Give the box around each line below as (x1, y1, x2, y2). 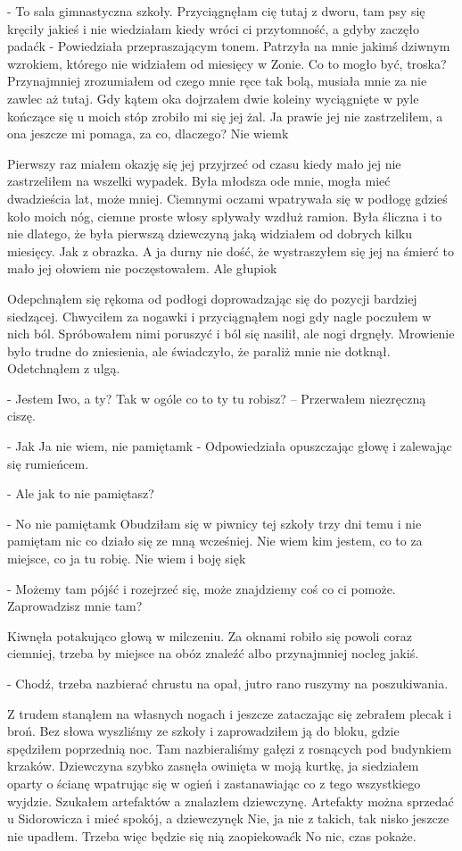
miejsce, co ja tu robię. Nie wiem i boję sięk (7, 549, 246, 568)
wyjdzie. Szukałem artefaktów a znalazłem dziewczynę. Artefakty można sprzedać (7, 791, 454, 810)
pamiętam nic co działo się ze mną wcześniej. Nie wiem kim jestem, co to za (7, 531, 423, 550)
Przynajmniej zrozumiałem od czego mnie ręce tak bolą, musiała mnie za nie (7, 71, 427, 90)
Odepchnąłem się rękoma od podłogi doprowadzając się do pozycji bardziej (7, 288, 417, 307)
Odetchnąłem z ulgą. (7, 359, 120, 378)
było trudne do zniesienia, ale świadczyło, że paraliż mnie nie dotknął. (7, 341, 391, 360)
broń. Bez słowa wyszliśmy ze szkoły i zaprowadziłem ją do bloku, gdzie (7, 722, 400, 740)
